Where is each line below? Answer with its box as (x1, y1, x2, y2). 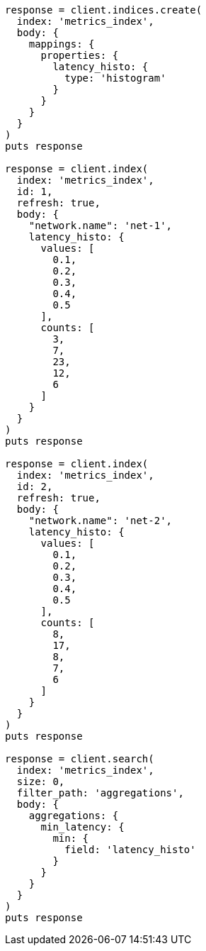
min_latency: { (40, 821, 125, 833)
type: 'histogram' (64, 72, 166, 84)
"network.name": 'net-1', (28, 220, 173, 231)
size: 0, (16, 776, 65, 787)
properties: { (40, 50, 119, 61)
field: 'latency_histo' (64, 844, 196, 855)
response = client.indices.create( (5, 4, 202, 16)
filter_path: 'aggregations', (16, 787, 184, 799)
